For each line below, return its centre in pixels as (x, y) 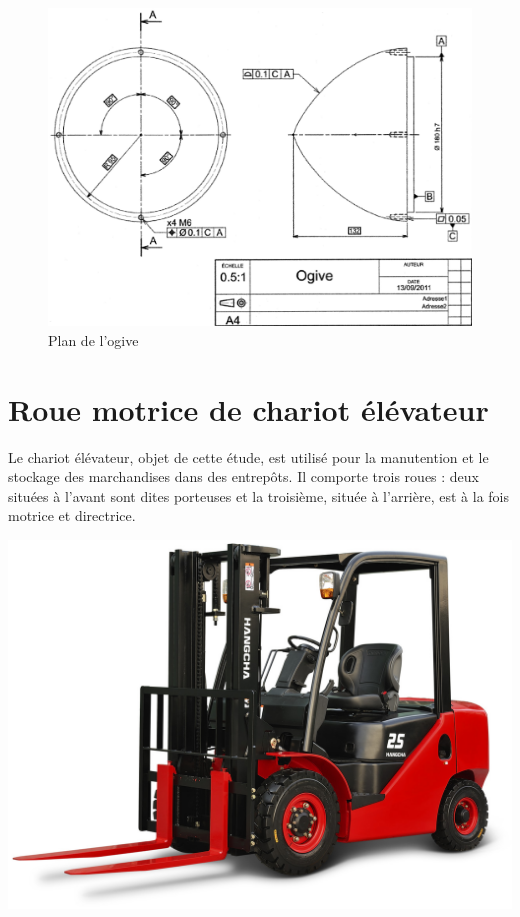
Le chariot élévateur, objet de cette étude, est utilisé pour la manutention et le (248, 456)
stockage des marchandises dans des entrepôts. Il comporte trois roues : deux (244, 476)
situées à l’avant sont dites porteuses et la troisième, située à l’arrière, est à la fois (258, 495)
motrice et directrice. (72, 515)
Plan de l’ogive (93, 339)
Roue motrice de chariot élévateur (248, 408)
